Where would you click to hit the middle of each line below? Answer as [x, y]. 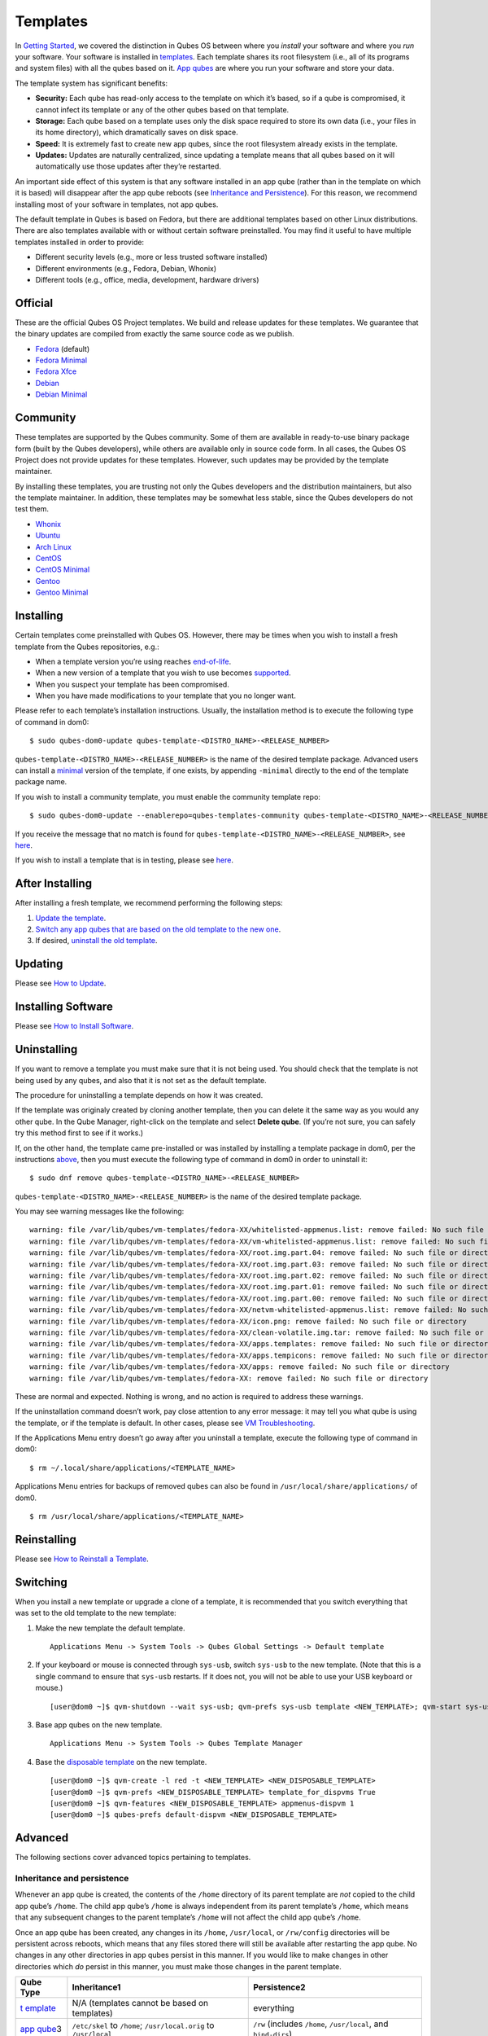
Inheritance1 [96, 1987]
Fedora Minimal [61, 360]
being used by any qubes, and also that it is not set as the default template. [141, 1080]
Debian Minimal [61, 394]
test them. [32, 509]
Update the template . [71, 918]
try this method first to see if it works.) [79, 1133]
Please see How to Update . [61, 983]
